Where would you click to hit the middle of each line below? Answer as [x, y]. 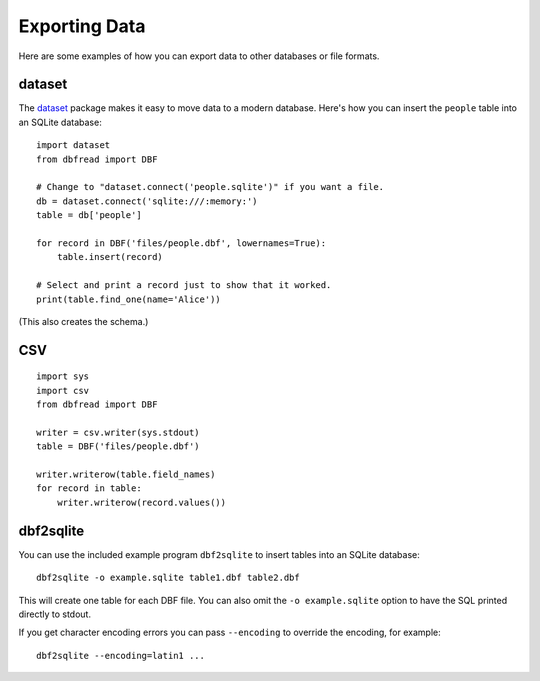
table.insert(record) [110, 257]
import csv [63, 390]
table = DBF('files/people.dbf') [118, 446]
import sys [63, 376]
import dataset [73, 145]
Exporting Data [82, 26]
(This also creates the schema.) [83, 321]
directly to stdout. [55, 614]
